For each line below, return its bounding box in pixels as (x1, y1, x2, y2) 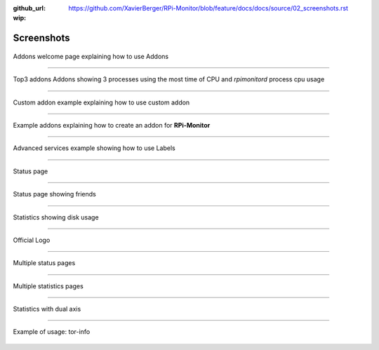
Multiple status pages (13, 259, 76, 267)
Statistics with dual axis (13, 305, 81, 314)
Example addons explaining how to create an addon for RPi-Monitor (13, 121, 211, 129)
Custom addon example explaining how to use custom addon (13, 98, 190, 107)
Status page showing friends (13, 190, 96, 198)
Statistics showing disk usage (13, 213, 99, 221)
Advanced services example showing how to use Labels (13, 144, 175, 152)
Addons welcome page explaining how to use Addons (13, 52, 168, 60)
